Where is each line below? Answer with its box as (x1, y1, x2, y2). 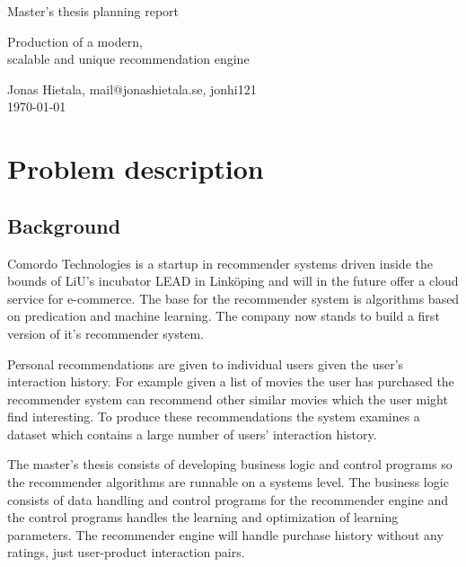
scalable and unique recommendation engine (7, 49, 250, 68)
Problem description (7, 150, 264, 187)
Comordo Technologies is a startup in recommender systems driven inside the (7, 253, 433, 272)
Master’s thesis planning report (7, 2, 180, 20)
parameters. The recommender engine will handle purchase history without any (7, 525, 444, 544)
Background (7, 211, 121, 239)
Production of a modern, (7, 31, 143, 50)
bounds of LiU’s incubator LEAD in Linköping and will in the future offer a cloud (7, 271, 459, 290)
